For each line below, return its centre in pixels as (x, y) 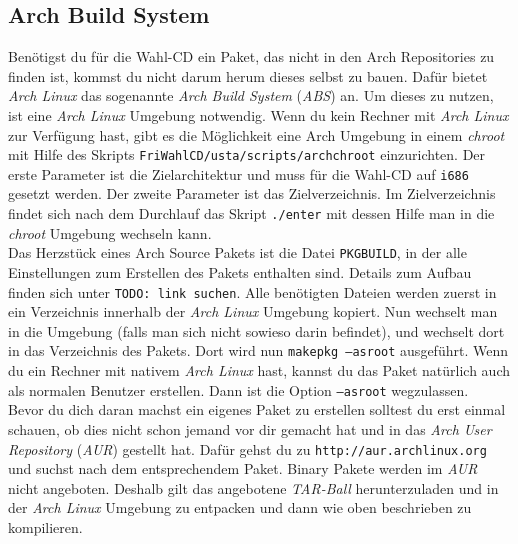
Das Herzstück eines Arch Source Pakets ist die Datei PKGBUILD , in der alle (237, 252)
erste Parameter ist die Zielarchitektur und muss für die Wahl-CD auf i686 (238, 173)
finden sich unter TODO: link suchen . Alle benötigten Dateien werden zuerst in (252, 291)
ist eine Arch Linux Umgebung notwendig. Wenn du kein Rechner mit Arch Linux (258, 114)
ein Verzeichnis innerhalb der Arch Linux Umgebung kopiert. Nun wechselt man (253, 311)
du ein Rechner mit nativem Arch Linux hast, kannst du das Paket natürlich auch (259, 370)
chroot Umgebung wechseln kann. (110, 232)
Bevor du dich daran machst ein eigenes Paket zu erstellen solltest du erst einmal (257, 409)
